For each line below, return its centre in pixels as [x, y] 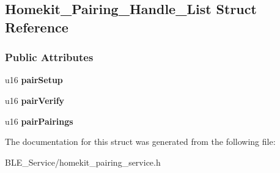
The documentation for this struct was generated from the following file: [140, 142]
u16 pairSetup [34, 80]
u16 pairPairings [39, 121]
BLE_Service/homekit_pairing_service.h [83, 162]
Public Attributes [49, 57]
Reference [37, 27]
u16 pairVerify [35, 100]
